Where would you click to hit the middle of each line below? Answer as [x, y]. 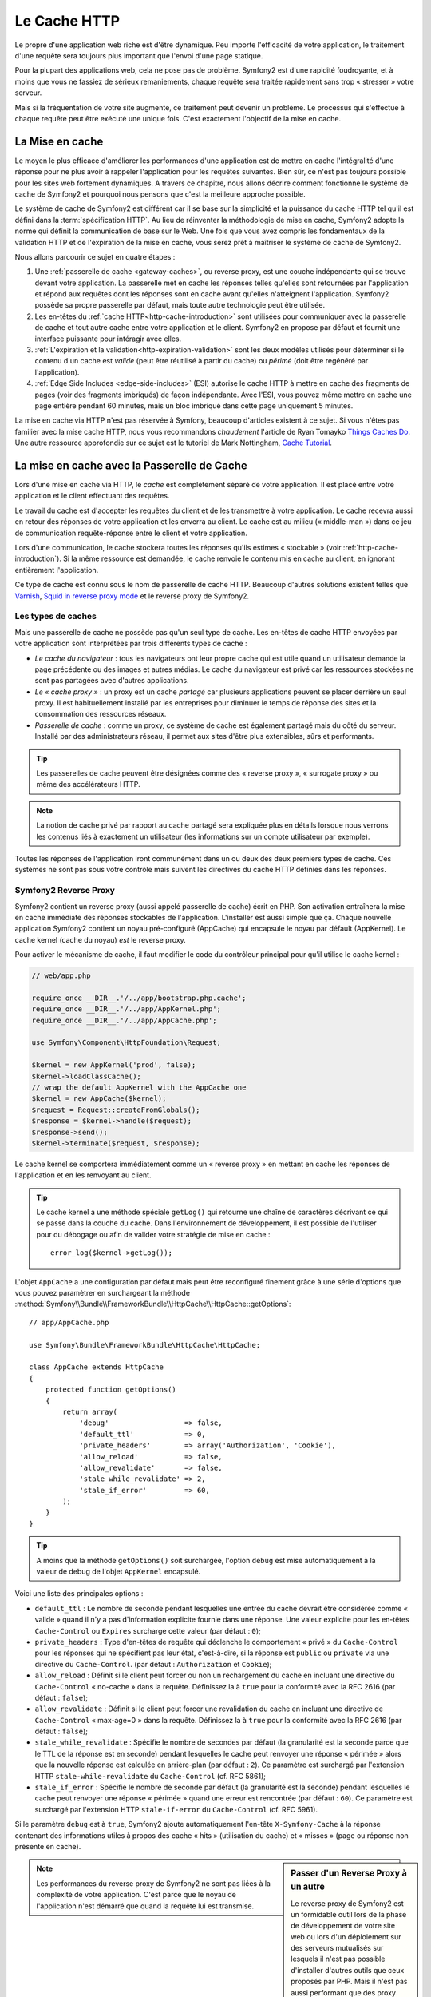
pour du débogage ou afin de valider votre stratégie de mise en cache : [153, 1234]
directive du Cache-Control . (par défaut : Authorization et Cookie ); [153, 1664]
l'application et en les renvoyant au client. [83, 1175]
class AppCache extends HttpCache [96, 1367]
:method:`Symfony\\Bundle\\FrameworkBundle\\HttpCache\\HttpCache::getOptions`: [153, 1304]
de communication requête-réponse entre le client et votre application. [131, 533]
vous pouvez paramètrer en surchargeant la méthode [103, 1293]
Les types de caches [56, 617]
